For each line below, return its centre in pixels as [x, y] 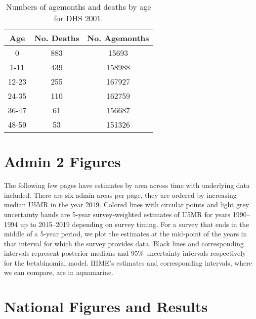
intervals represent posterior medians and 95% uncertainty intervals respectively [125, 253]
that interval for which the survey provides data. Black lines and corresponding [124, 243]
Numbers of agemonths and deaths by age [79, 7]
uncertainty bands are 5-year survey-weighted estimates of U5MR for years [117, 214]
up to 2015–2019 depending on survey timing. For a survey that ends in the [134, 224]
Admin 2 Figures [63, 161]
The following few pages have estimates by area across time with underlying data [127, 185]
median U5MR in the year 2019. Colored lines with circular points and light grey [127, 205]
